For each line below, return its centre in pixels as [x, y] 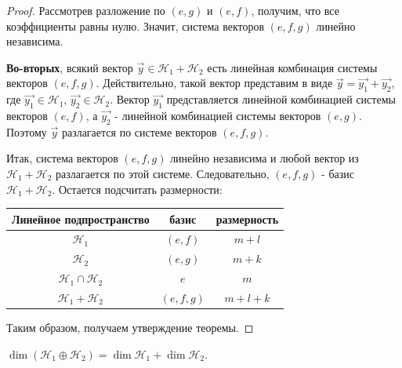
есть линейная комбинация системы [292, 67]
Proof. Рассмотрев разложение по [86, 10]
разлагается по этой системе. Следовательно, [163, 173]
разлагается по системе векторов [139, 131]
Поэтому [27, 131]
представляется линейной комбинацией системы [281, 99]
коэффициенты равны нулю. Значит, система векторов [136, 26]
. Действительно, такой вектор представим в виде [214, 83]
